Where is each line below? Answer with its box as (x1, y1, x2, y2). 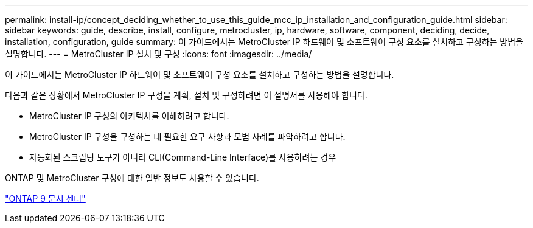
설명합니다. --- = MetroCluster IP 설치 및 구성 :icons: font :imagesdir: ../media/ (5, 49, 312, 59)
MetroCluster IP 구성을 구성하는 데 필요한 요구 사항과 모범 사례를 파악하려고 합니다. (29, 131, 346, 142)
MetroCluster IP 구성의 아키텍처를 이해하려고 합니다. (29, 111, 229, 121)
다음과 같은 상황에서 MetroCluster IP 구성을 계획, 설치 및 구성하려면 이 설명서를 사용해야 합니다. (5, 90, 368, 100)
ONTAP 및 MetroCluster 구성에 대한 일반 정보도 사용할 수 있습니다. (5, 173, 259, 183)
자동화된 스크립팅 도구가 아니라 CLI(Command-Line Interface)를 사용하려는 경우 (29, 152, 336, 162)
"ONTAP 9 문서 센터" (5, 193, 86, 204)
